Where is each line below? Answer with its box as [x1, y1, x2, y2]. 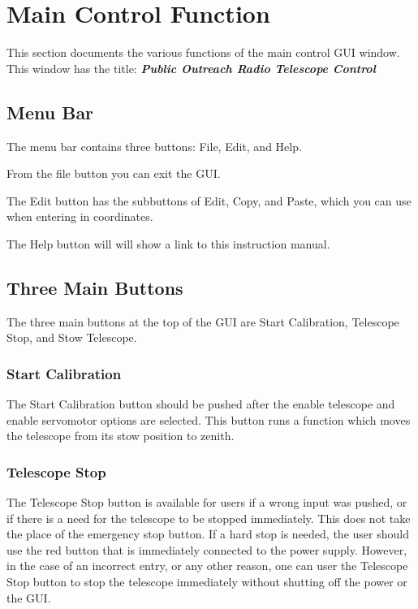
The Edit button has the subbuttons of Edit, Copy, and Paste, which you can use [6, 192, 412, 209]
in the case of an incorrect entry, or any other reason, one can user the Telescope [6, 557, 408, 574]
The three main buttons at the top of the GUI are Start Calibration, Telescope [6, 313, 399, 330]
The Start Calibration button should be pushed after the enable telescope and [6, 395, 395, 412]
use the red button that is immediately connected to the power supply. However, [6, 541, 407, 558]
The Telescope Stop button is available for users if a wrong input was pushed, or [6, 494, 407, 511]
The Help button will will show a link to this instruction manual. [6, 235, 330, 252]
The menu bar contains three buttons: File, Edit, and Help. [6, 137, 302, 154]
